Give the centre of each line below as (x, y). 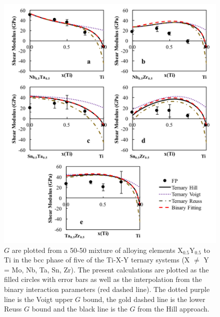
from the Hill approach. (173, 309)
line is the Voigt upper (38, 299)
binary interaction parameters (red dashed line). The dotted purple (107, 289)
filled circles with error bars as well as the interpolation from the (103, 279)
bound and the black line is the (79, 309)
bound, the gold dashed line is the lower (144, 299)
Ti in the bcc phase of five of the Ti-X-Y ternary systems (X (97, 260)
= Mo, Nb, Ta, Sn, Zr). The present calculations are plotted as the (106, 269)
